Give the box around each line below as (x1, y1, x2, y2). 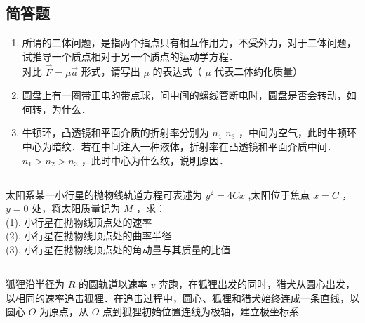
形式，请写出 (81, 64, 140, 79)
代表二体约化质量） (214, 64, 303, 79)
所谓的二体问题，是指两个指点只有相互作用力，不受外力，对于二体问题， (22, 35, 357, 50)
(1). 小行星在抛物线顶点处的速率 (6, 214, 152, 229)
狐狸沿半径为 (6, 276, 65, 291)
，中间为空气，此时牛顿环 (238, 125, 357, 140)
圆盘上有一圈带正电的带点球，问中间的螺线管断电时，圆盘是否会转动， (22, 88, 347, 103)
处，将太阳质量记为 (32, 201, 121, 216)
